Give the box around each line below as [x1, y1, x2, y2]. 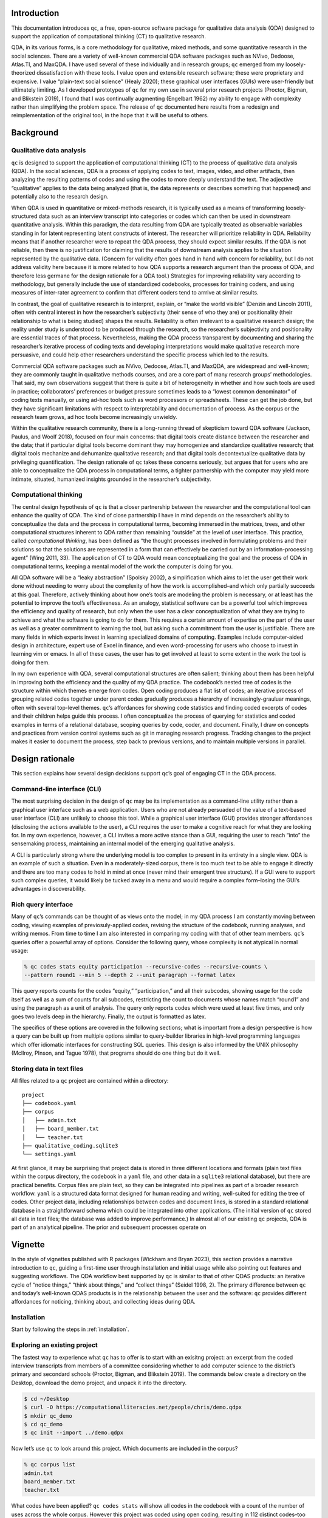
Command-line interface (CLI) [11, 785, 101, 793]
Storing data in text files [11, 1064, 84, 1073]
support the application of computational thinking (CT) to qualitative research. [11, 32, 207, 39]
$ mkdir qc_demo [24, 1412, 73, 1419]
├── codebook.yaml [22, 1100, 77, 1106]
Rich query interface [11, 900, 73, 909]
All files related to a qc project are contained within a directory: [11, 1077, 169, 1084]
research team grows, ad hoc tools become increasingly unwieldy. [11, 413, 177, 420]
